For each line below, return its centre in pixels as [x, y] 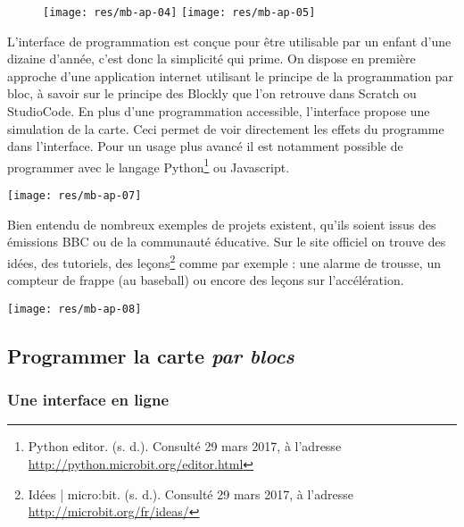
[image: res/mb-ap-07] [75, 196]
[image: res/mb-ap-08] [75, 309]
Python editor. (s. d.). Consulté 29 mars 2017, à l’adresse [185, 446]
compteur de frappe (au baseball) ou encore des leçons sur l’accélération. [206, 280]
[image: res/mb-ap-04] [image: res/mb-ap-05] [179, 13]
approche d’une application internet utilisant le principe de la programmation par [231, 75]
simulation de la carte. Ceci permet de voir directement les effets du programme [226, 128]
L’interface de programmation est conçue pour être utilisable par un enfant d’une [229, 41]
